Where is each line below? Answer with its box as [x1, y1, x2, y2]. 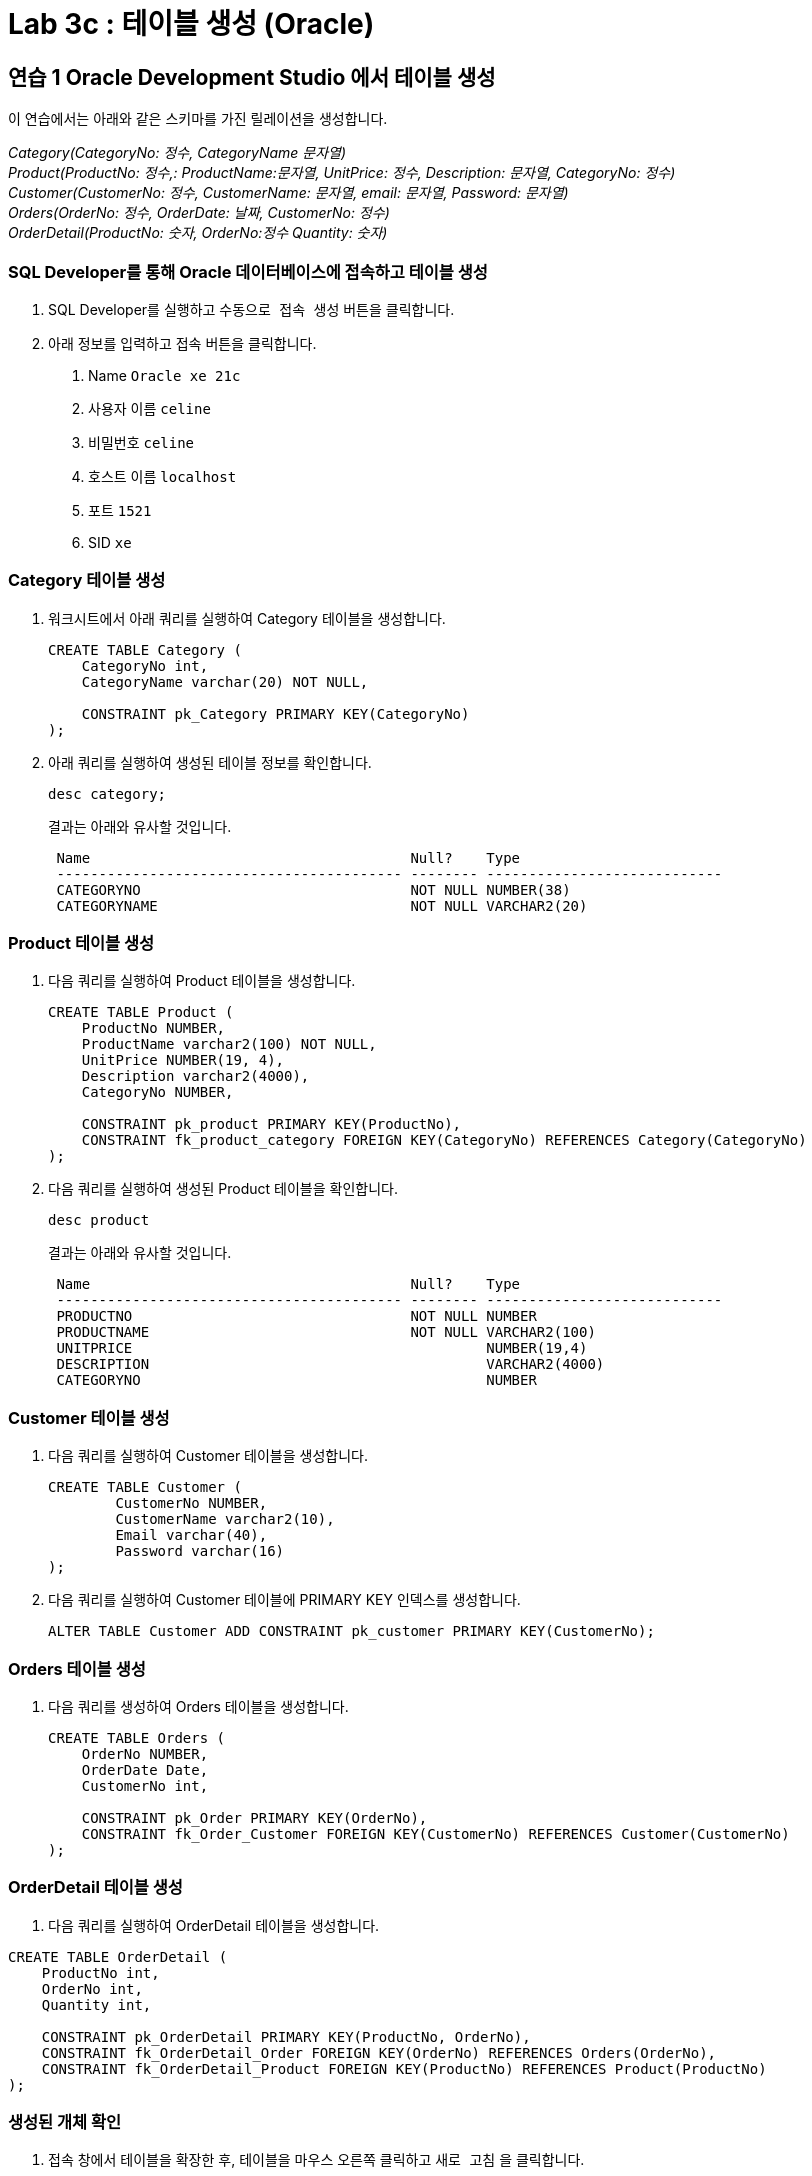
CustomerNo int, [81, 1777, 209, 1794]
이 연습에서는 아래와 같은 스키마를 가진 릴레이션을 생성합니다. [8, 110, 388, 128]
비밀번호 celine [88, 433, 195, 451]
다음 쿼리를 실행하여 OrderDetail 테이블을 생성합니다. [48, 1916, 380, 1934]
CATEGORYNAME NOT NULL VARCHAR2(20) [56, 897, 588, 914]
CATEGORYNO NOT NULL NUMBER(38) [56, 881, 571, 898]
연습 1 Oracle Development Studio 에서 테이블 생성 [8, 64, 496, 90]
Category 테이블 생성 [8, 570, 166, 591]
